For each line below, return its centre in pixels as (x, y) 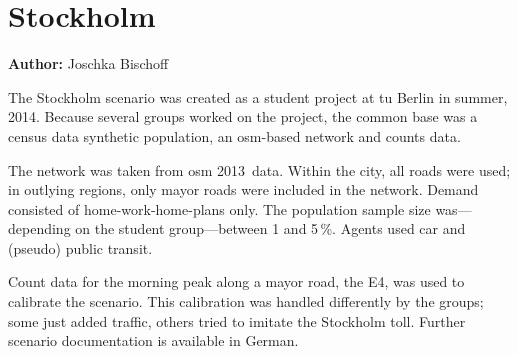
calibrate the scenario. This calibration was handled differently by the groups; (246, 301)
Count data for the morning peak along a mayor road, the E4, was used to (236, 281)
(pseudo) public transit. (80, 247)
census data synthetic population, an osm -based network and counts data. (234, 135)
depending (39, 228)
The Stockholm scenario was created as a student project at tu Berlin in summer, (258, 96)
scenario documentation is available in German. (153, 340)
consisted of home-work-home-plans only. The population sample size (219, 208)
